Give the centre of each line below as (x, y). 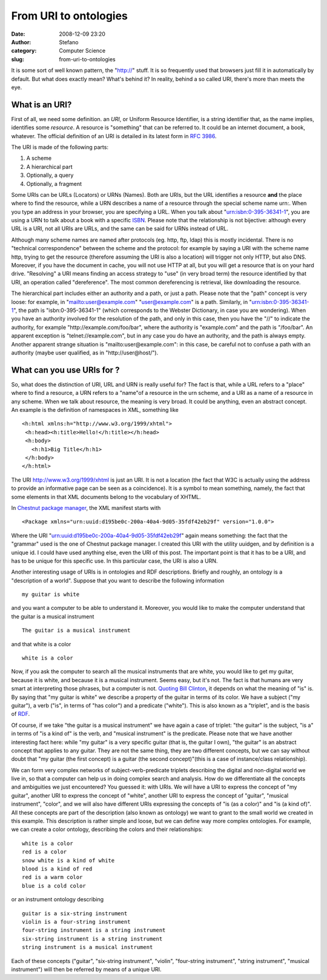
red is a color (45, 852)
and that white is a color (41, 644)
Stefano (69, 42)
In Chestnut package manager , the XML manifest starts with (86, 508)
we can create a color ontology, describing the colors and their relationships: (107, 829)
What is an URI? (41, 104)
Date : (18, 34)
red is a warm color (52, 877)
